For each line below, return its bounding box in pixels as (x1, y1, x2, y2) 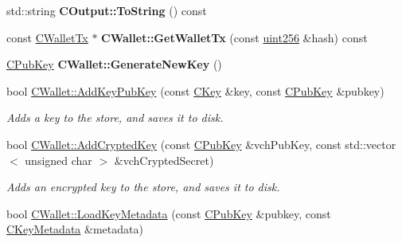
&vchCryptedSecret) (114, 151, 214, 168)
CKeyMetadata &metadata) (6, 221, 143, 237)
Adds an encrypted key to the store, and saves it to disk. (6, 178, 280, 195)
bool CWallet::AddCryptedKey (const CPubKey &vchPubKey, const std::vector (6, 135, 396, 152)
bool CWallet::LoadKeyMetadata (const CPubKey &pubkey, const (6, 205, 331, 221)
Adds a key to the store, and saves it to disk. (6, 109, 224, 126)
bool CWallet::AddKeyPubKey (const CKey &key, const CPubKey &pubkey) (6, 82, 384, 99)
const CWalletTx (6, 29, 88, 45)
